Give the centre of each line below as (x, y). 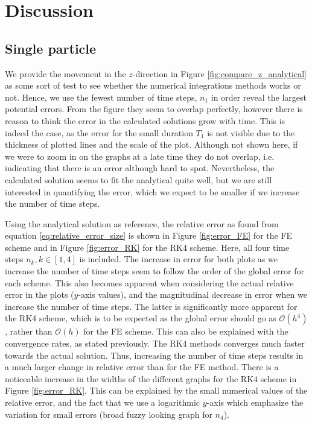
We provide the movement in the (65, 73)
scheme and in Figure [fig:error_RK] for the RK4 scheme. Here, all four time (147, 247)
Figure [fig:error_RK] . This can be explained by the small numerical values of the (156, 390)
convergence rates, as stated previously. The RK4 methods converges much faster (155, 343)
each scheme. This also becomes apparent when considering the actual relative (149, 282)
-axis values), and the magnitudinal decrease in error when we (193, 294)
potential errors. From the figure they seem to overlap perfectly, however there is (154, 109)
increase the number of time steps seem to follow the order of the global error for (155, 271)
